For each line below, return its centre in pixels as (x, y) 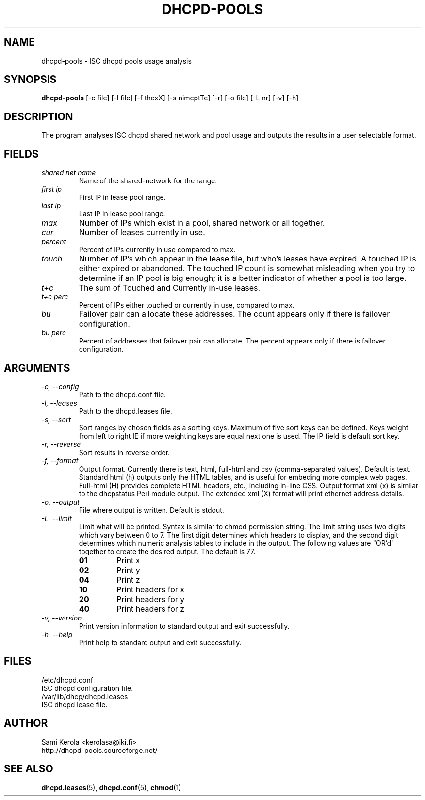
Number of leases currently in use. (142, 233)
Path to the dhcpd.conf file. (123, 394)
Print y (128, 570)
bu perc (54, 333)
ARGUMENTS (37, 368)
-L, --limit (57, 518)
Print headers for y (151, 599)
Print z (128, 580)
